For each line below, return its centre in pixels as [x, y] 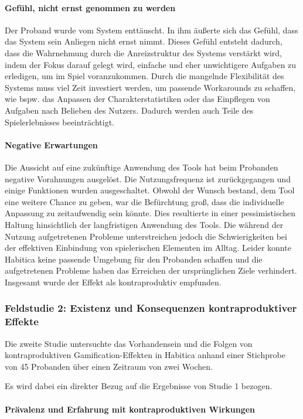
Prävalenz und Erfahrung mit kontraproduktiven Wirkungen [130, 409]
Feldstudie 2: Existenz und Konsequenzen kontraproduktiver [151, 308]
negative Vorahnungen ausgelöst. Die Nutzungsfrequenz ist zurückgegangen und [148, 178]
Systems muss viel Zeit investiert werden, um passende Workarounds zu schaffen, [150, 87]
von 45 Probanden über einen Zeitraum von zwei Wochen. [109, 366]
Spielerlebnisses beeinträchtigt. [59, 122]
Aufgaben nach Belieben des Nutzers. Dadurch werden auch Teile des [129, 110]
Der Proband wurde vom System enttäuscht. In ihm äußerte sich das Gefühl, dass [151, 30]
